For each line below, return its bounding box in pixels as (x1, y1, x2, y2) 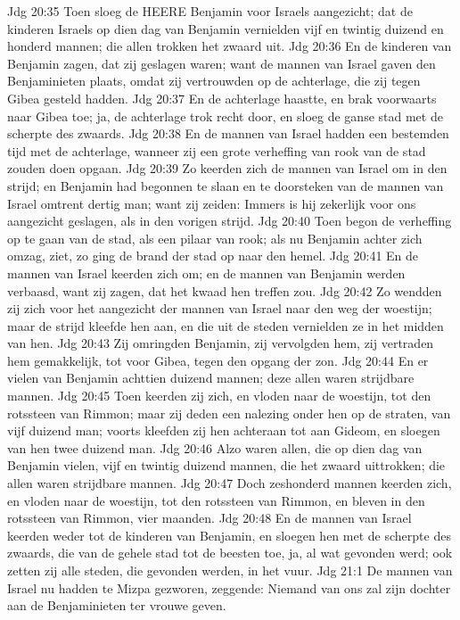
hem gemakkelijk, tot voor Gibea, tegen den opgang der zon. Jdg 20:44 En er (7, 351, 429, 369)
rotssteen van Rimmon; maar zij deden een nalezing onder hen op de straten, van (7, 403, 451, 422)
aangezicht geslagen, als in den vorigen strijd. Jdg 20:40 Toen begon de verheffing (7, 211, 452, 230)
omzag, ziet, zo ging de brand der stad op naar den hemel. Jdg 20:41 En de (7, 246, 419, 265)
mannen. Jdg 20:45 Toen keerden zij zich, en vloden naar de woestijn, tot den (7, 386, 431, 405)
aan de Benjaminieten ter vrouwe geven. (7, 596, 226, 615)
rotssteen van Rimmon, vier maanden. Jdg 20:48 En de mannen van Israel (7, 508, 412, 527)
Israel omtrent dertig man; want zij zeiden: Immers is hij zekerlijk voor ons (7, 194, 416, 212)
